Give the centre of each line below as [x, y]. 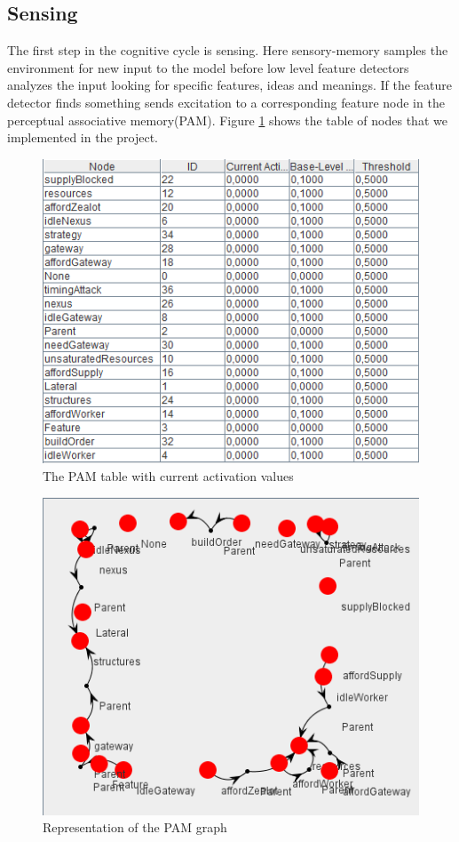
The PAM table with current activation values [168, 475]
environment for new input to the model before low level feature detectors [208, 67]
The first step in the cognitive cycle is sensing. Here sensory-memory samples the [228, 50]
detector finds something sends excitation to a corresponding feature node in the [226, 102]
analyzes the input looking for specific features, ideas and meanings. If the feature [230, 85]
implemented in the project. [83, 137]
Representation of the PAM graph [135, 827]
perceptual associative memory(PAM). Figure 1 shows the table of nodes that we [227, 120]
